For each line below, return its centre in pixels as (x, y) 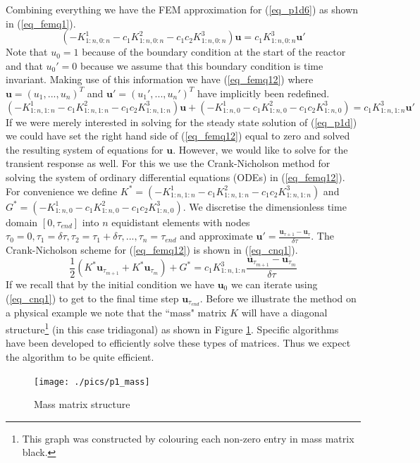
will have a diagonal (284, 313)
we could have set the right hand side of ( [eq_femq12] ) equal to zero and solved (178, 136)
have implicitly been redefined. (263, 93)
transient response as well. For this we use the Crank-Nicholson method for (168, 163)
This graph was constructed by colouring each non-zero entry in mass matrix (188, 438)
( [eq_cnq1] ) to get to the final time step (92, 298)
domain (22, 222)
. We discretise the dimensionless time (265, 206)
